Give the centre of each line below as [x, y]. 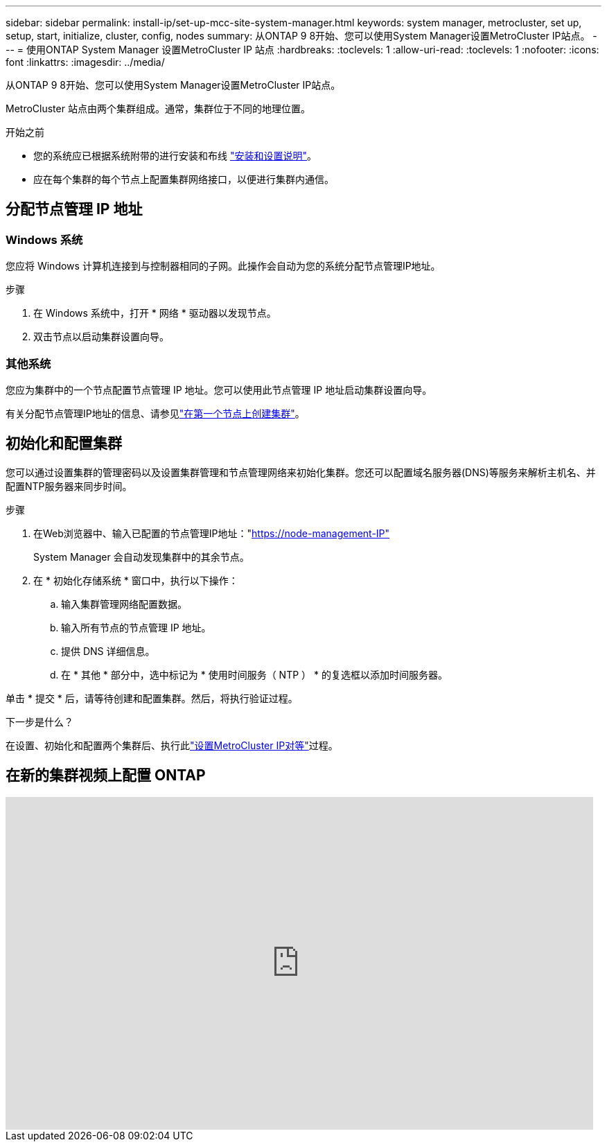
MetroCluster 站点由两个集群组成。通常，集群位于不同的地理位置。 [158, 108]
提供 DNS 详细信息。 [108, 651]
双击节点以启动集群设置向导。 [101, 337]
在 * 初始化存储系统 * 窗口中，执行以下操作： [136, 580]
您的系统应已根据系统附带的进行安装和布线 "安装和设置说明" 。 [175, 156]
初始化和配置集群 [64, 444]
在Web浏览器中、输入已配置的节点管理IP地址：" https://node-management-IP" [212, 533]
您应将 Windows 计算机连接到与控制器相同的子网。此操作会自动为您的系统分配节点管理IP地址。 [223, 266]
